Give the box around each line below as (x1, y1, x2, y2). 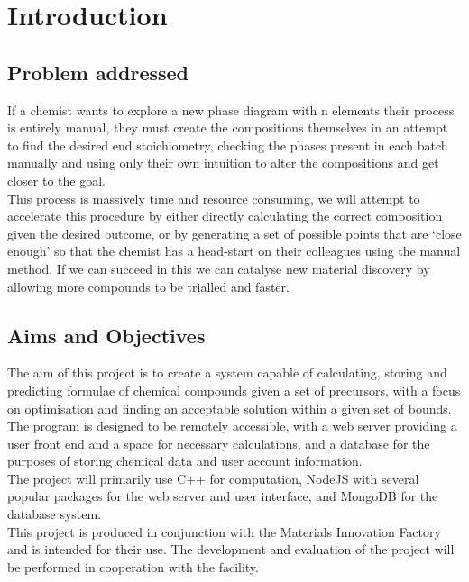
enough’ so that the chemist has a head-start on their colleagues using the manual (7, 241, 461, 260)
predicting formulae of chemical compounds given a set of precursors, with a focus (7, 380, 461, 399)
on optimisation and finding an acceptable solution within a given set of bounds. (7, 398, 452, 417)
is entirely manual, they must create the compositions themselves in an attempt (7, 118, 448, 137)
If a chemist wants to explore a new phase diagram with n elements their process (7, 100, 455, 119)
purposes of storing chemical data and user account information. (7, 451, 363, 470)
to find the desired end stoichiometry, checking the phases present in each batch (7, 135, 448, 154)
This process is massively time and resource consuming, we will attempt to (7, 188, 420, 207)
